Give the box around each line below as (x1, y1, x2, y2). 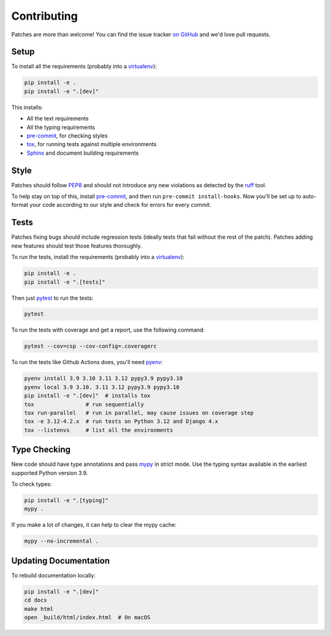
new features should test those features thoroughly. (11, 242, 142, 249)
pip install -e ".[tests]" (24, 278, 105, 285)
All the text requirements (26, 115, 89, 122)
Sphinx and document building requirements (26, 149, 139, 157)
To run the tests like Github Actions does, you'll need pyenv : (11, 359, 163, 366)
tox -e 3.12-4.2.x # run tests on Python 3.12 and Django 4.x (24, 418, 219, 425)
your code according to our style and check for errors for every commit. (29, 201, 211, 209)
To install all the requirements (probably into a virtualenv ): (11, 63, 158, 70)
